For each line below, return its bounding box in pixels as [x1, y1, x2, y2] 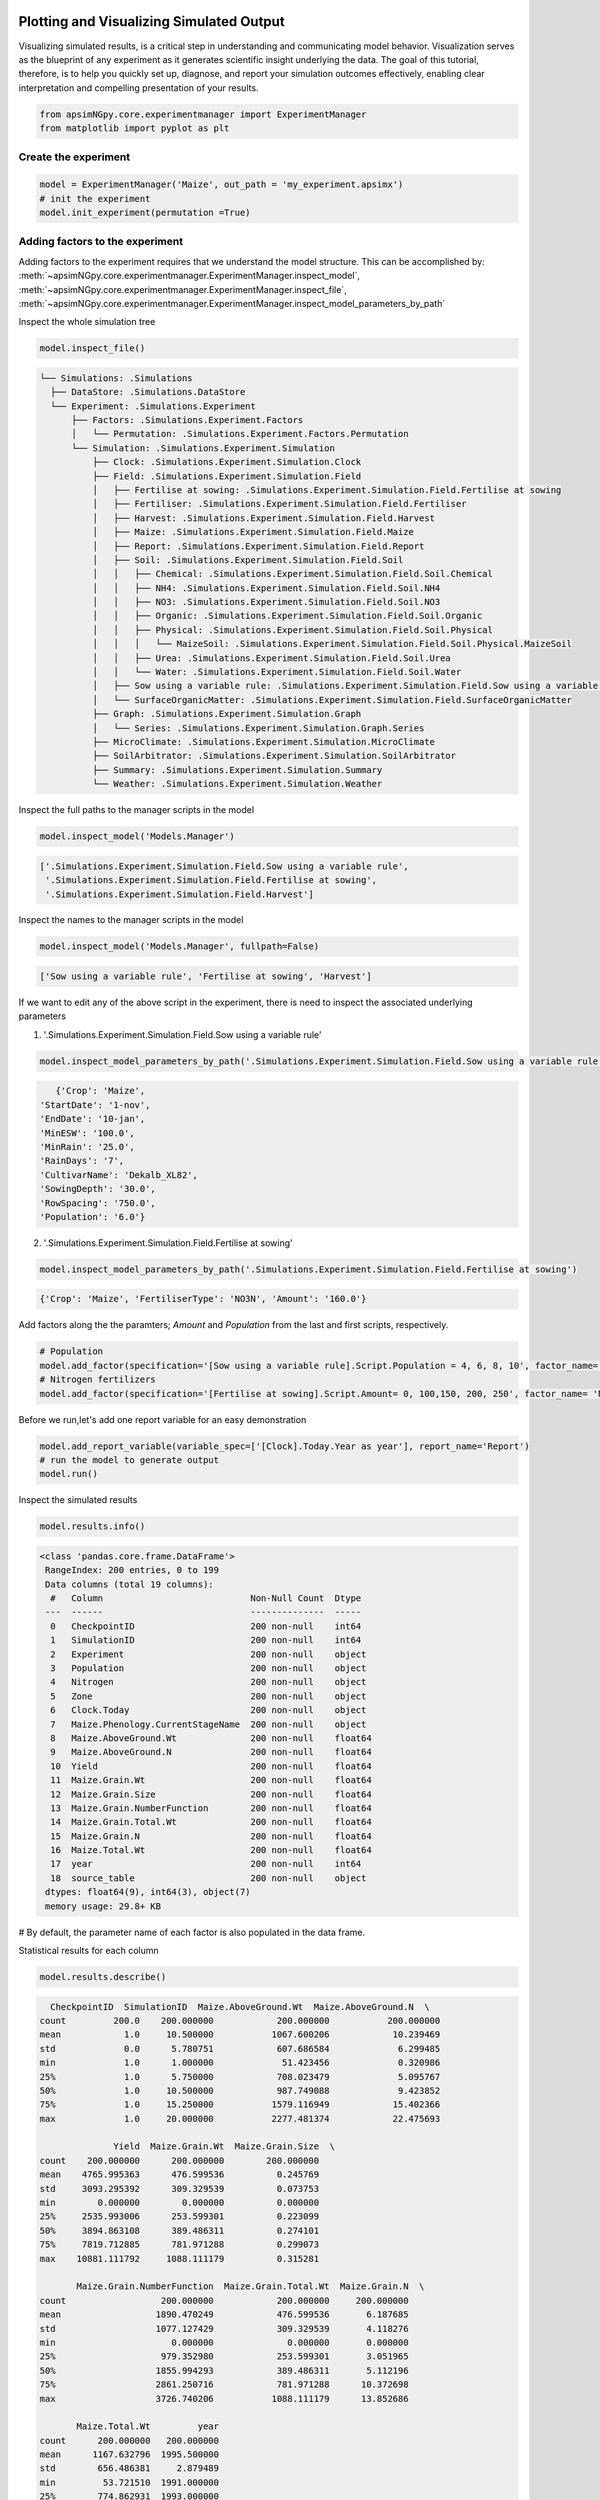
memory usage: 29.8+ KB [45, 1900, 162, 1912]
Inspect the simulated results [18, 1494, 138, 1506]
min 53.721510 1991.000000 [39, 2476, 220, 2488]
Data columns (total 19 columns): [45, 1578, 214, 1590]
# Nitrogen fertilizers [39, 1374, 157, 1385]
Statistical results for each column [18, 1945, 159, 1957]
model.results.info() [39, 1521, 146, 1532]
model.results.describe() [39, 1971, 167, 1982]
